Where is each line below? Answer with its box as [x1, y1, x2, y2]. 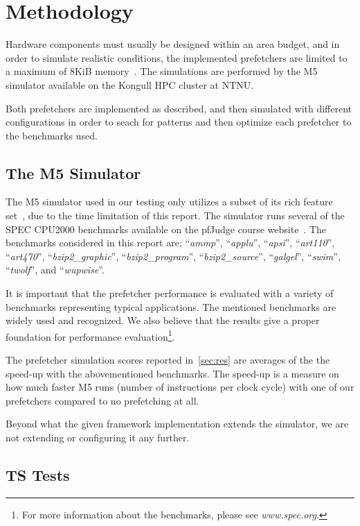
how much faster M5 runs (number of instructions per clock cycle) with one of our [6, 380, 354, 394]
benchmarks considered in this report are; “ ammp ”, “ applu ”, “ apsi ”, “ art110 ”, [6, 235, 335, 250]
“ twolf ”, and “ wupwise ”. [6, 262, 105, 277]
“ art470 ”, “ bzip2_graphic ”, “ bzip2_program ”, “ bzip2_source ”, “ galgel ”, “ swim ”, [6, 248, 341, 263]
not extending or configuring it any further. [6, 430, 190, 445]
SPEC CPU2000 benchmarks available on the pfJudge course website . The [6, 221, 327, 236]
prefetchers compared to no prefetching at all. [6, 393, 199, 407]
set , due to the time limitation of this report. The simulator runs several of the [6, 208, 345, 223]
